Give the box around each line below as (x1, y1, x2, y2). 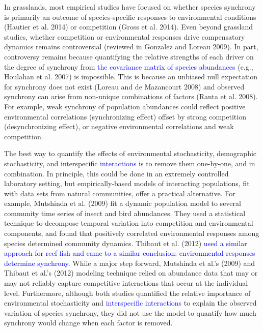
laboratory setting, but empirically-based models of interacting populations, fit (4, 178, 250, 189)
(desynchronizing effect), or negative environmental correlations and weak (4, 121, 234, 132)
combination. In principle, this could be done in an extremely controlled (4, 168, 229, 178)
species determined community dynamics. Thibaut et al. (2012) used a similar (4, 237, 247, 248)
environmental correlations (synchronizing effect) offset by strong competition (4, 111, 246, 122)
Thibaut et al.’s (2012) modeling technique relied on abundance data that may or (4, 267, 258, 278)
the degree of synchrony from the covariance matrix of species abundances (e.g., (4, 61, 253, 72)
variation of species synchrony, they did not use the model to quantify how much (4, 307, 256, 318)
